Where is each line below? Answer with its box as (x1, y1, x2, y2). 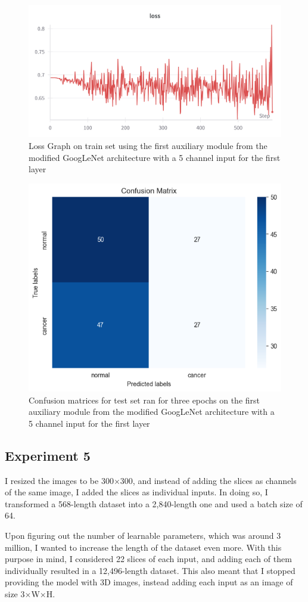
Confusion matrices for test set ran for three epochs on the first (29, 393, 260, 406)
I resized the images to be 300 (5, 474, 114, 486)
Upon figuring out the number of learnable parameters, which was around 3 (5, 529, 281, 542)
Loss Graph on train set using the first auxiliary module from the (29, 139, 267, 151)
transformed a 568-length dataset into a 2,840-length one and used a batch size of (5, 497, 303, 510)
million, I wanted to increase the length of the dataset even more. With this (5, 541, 282, 553)
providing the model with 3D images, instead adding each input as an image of (5, 576, 293, 588)
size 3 (5, 587, 25, 600)
